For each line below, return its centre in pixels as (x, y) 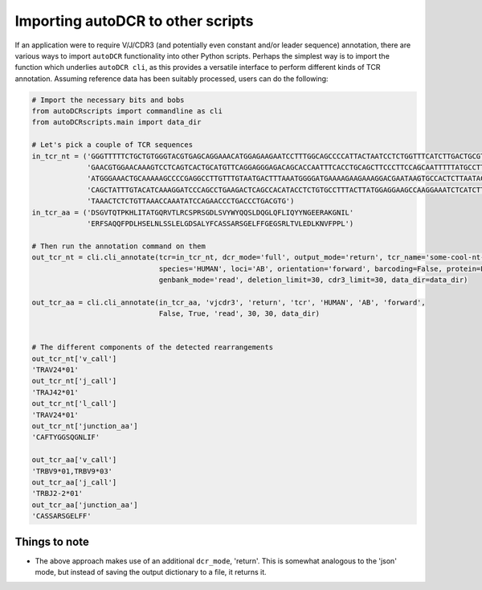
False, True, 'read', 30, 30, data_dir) (239, 314)
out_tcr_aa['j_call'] (74, 482)
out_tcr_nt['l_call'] (74, 404)
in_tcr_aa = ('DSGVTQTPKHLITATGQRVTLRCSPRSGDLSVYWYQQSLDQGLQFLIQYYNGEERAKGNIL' (193, 212)
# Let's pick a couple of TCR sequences (112, 145)
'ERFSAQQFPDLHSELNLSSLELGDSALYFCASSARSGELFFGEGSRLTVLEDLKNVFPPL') (221, 224)
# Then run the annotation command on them (119, 246)
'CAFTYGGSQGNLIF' (66, 437)
